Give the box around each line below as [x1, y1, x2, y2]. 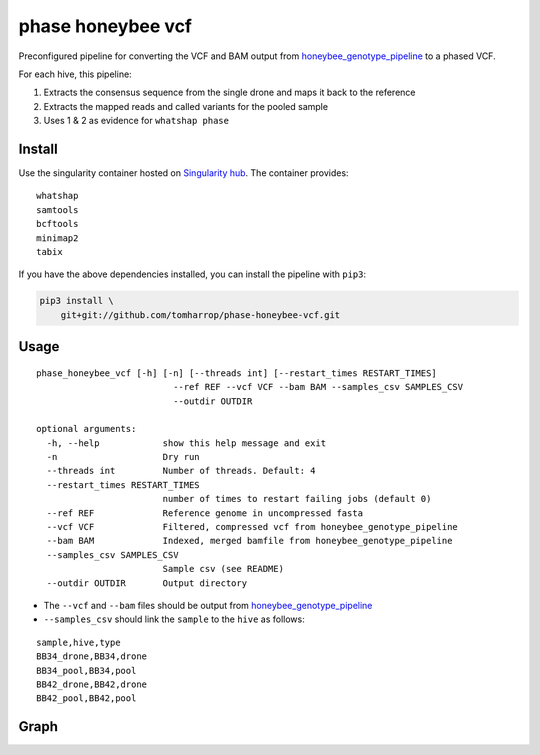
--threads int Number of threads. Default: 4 [46, 465, 316, 477]
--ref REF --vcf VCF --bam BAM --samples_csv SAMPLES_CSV [173, 381, 464, 393]
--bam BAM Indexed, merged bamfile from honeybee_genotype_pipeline [46, 535, 453, 547]
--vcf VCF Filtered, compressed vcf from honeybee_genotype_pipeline [46, 521, 459, 533]
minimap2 [36, 232, 79, 244]
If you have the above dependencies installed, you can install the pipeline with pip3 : [18, 268, 367, 280]
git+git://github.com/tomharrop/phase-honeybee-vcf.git [60, 309, 341, 320]
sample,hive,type [36, 636, 121, 648]
